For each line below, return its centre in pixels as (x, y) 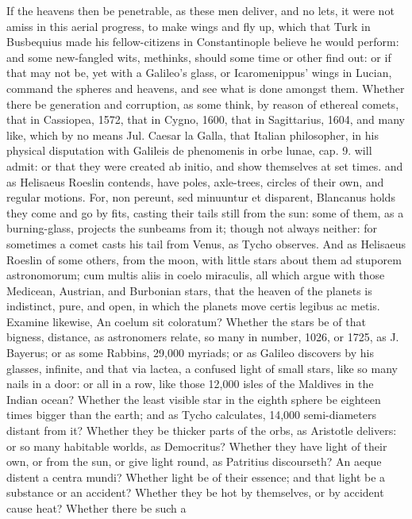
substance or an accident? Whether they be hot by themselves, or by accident (195, 492)
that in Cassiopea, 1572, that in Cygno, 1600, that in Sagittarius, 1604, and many (206, 119)
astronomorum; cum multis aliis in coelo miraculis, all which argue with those (196, 275)
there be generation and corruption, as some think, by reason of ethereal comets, (203, 104)
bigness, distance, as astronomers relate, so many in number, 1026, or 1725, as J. (203, 337)
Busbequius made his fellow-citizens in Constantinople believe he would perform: (203, 42)
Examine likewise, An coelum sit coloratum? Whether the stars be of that (186, 321)
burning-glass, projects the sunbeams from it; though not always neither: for (192, 228)
